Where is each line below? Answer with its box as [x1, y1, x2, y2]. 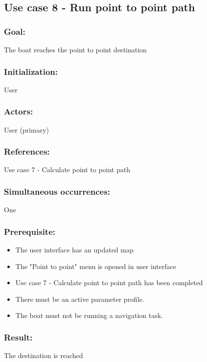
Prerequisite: [4, 225, 56, 237]
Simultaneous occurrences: [4, 185, 110, 197]
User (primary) [4, 124, 49, 135]
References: [4, 145, 50, 158]
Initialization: [4, 65, 58, 77]
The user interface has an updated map [15, 245, 134, 255]
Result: [4, 331, 33, 343]
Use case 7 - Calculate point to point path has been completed [15, 277, 203, 288]
